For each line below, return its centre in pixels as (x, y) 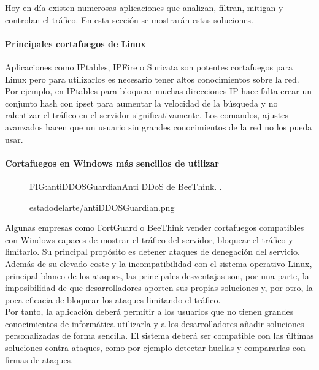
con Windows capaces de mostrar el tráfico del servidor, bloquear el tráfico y (149, 239)
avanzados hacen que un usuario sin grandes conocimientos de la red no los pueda (159, 126)
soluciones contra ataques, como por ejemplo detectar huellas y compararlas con (155, 348)
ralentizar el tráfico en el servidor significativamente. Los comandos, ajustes (147, 115)
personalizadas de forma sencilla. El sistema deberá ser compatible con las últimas (159, 335)
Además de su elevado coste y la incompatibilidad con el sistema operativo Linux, (159, 263)
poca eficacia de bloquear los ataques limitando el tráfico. (113, 299)
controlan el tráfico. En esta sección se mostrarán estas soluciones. (129, 19)
